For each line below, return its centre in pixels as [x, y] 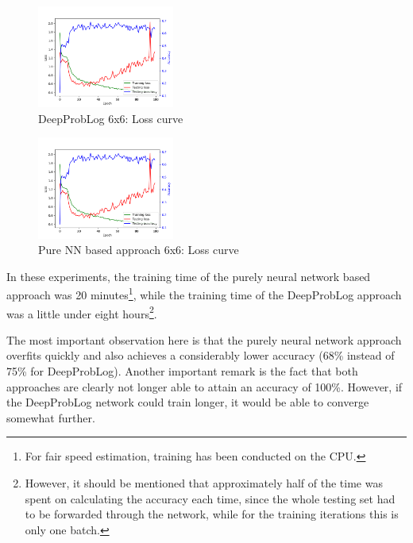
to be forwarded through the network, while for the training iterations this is [212, 514]
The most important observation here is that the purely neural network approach [204, 339]
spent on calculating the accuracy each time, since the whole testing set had [210, 498]
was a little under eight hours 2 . [82, 312]
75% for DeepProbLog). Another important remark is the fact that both [182, 371]
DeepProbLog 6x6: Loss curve [111, 118]
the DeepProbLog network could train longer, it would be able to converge [188, 402]
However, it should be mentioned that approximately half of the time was [204, 483]
